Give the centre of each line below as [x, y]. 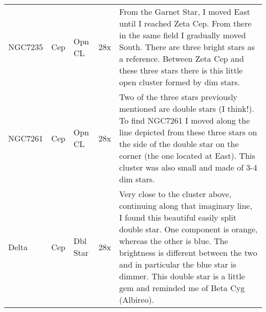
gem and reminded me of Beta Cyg [182, 288]
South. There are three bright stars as [187, 47]
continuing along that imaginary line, [186, 206]
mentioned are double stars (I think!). [187, 109]
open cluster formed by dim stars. [180, 82]
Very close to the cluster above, [175, 194]
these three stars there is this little [181, 70]
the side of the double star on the [179, 144]
